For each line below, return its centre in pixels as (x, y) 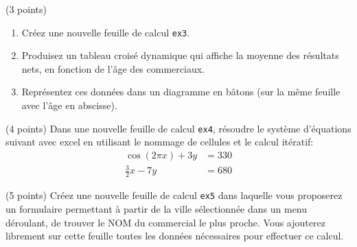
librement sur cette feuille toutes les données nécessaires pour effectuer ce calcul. (175, 236)
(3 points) (26, 9)
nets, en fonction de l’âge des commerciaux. (113, 68)
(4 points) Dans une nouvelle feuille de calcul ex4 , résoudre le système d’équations (178, 128)
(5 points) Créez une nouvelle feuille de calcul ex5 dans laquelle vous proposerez (174, 195)
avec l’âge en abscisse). (69, 105)
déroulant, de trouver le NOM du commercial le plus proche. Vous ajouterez (165, 222)
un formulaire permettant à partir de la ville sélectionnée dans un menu (157, 208)
